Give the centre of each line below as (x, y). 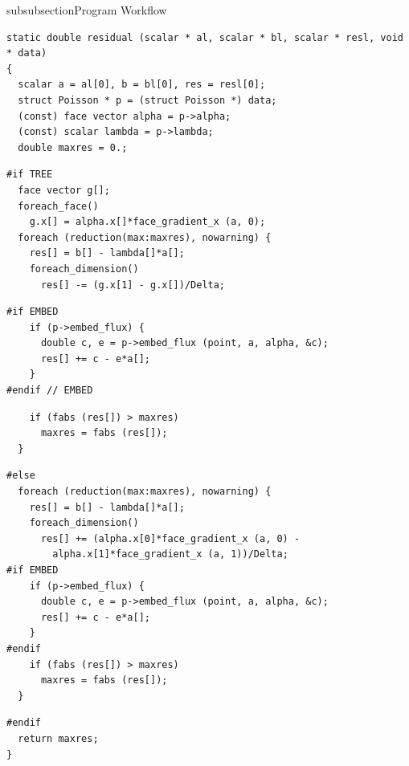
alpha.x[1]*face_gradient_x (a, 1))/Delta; (170, 554)
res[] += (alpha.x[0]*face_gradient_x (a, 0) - (170, 538)
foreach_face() (58, 206)
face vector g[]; (64, 190)
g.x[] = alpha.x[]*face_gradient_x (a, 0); (147, 222)
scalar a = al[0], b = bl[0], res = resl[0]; (142, 85)
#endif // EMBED (50, 391)
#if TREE (30, 175)
